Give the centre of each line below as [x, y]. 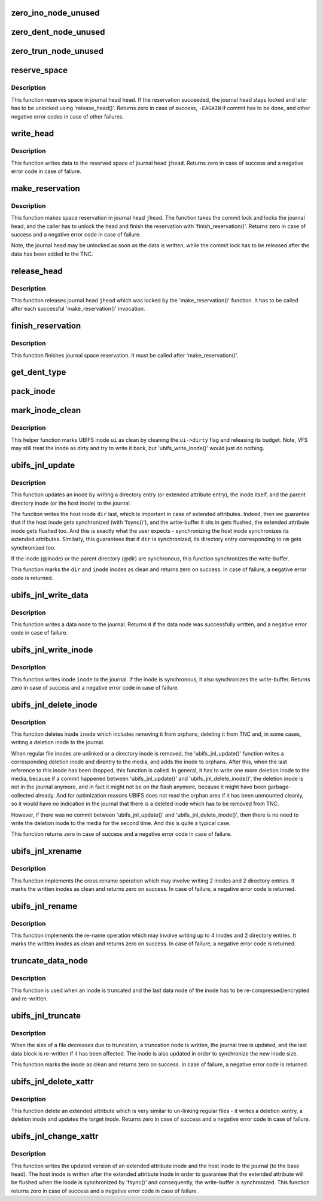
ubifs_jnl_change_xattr [55, 1137]
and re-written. [30, 999]
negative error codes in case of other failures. [68, 116]
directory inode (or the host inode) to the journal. [71, 503]
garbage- [279, 787]
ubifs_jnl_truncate [46, 1016]
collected [22, 795]
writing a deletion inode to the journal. [58, 742]
